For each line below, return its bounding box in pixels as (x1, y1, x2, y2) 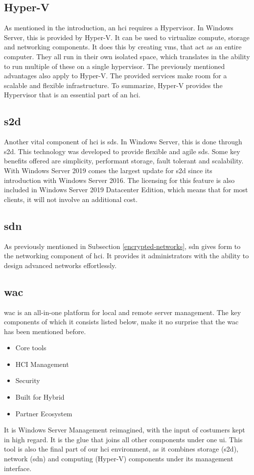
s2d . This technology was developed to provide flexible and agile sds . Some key (4, 146, 240, 156)
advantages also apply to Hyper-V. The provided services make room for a (4, 70, 227, 81)
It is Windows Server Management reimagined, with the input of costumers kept (4, 425, 245, 435)
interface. (4, 463, 32, 473)
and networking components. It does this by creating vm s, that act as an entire (4, 42, 242, 52)
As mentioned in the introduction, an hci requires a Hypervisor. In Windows (4, 23, 233, 33)
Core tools (15, 342, 46, 353)
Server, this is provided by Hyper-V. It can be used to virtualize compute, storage (4, 32, 250, 42)
